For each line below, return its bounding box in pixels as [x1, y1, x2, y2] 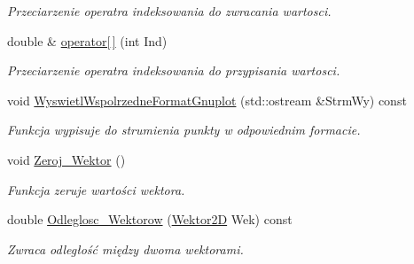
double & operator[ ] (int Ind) [7, 31, 168, 50]
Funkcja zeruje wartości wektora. [7, 180, 185, 198]
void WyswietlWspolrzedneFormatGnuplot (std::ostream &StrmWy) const [7, 90, 407, 109]
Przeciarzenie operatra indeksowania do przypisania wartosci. [7, 61, 340, 80]
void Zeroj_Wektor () [7, 150, 126, 168]
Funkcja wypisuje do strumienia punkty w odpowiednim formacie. [7, 120, 361, 139]
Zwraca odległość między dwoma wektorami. [7, 239, 244, 258]
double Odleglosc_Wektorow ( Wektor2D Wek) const [7, 210, 293, 229]
